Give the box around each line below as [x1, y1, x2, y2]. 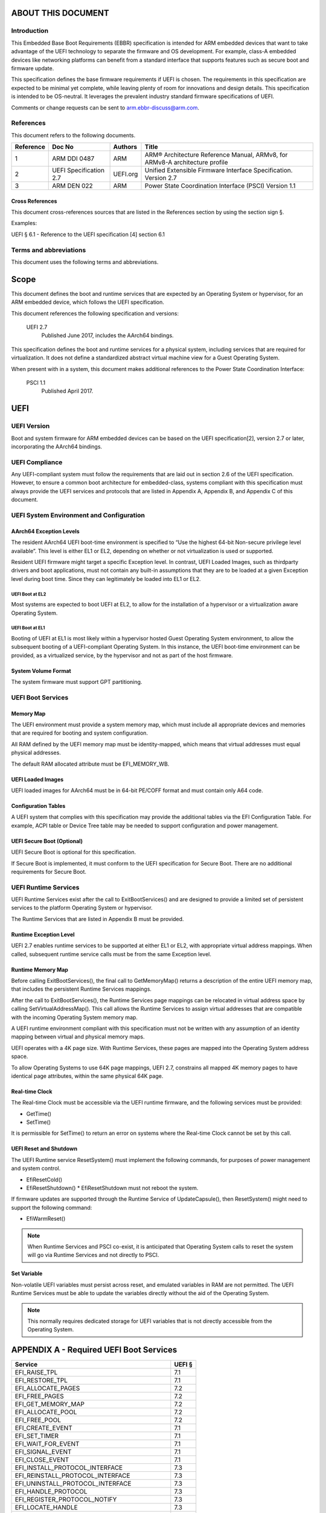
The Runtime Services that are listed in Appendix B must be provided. [11, 915, 184, 922]
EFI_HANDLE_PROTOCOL [14, 1488, 88, 1496]
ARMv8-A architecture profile [144, 158, 229, 166]
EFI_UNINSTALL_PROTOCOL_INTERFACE [14, 1480, 132, 1488]
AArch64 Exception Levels [11, 527, 80, 535]
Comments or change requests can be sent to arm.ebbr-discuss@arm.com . [11, 103, 199, 111]
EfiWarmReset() [26, 1215, 66, 1223]
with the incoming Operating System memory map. [11, 1014, 138, 1021]
